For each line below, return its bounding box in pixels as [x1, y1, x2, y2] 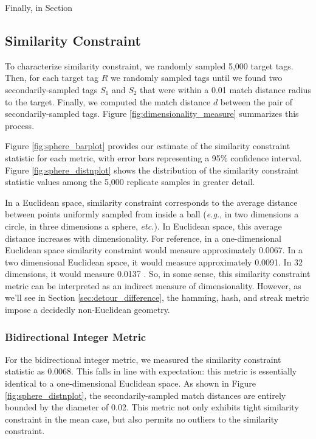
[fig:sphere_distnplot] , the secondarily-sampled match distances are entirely [5, 388, 286, 401]
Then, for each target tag [5, 71, 99, 84]
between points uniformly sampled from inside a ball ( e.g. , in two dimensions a [5, 208, 299, 220]
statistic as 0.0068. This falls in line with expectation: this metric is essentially [5, 365, 297, 378]
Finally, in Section [5, 1, 73, 13]
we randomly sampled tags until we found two [111, 71, 283, 84]
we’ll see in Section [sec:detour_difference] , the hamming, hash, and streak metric [5, 291, 309, 304]
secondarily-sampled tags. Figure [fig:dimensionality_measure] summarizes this [5, 107, 299, 120]
